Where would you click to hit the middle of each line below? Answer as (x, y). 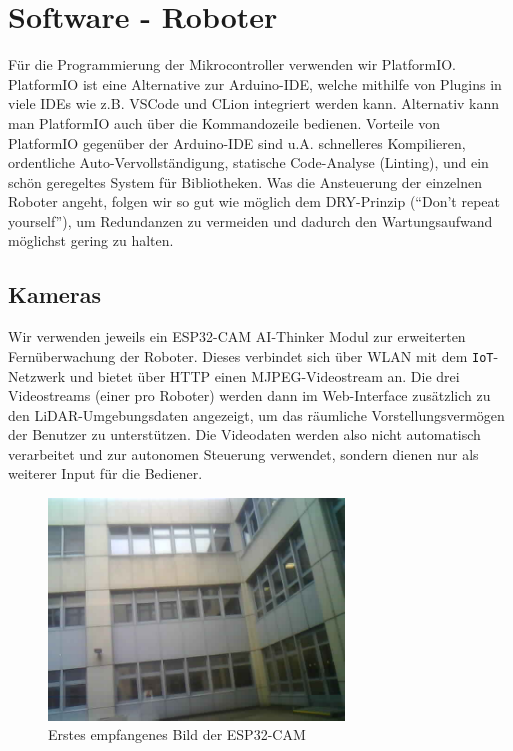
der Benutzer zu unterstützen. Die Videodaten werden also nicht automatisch (244, 434)
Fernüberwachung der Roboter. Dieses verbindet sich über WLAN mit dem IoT (251, 355)
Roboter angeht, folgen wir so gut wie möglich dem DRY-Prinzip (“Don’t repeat (254, 201)
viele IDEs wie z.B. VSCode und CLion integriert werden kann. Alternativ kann (254, 103)
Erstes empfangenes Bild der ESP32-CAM (177, 734)
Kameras (55, 294)
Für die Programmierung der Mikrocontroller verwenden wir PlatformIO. (232, 64)
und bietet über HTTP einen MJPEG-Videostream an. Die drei (264, 375)
